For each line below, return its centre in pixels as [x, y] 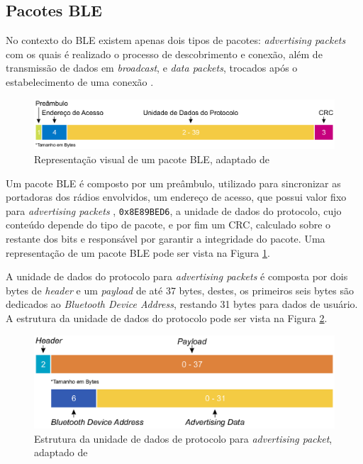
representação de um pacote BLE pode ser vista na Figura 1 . [138, 252]
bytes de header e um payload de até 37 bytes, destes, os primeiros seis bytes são [180, 290]
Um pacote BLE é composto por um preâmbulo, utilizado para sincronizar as [173, 183]
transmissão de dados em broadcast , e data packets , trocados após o [152, 68]
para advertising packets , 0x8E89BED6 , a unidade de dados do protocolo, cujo [174, 210]
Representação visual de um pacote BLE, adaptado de [152, 159]
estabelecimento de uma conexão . [80, 81]
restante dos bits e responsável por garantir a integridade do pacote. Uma [166, 238]
